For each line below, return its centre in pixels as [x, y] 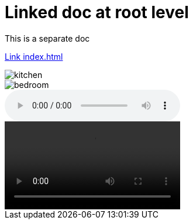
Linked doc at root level [97, 12]
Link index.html [34, 56]
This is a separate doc [47, 38]
